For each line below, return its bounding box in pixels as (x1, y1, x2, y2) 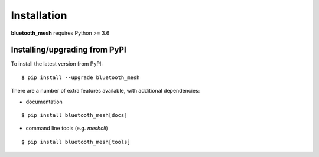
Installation (11, 9, 67, 22)
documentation (25, 98, 63, 105)
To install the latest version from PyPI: (11, 60, 103, 67)
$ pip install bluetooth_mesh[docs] (21, 112, 128, 119)
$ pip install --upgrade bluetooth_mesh (21, 74, 140, 81)
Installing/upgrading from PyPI (11, 45, 126, 55)
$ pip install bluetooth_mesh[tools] (21, 139, 131, 145)
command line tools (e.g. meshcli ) (25, 125, 109, 132)
